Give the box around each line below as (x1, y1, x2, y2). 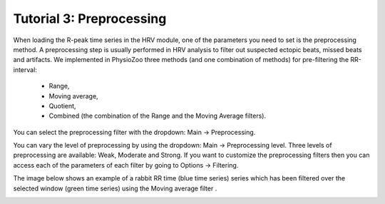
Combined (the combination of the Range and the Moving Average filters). (48, 111, 267, 121)
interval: (13, 65, 37, 74)
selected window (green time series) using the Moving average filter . (13, 184, 217, 193)
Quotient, (48, 101, 76, 110)
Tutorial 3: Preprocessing (13, 11, 167, 26)
